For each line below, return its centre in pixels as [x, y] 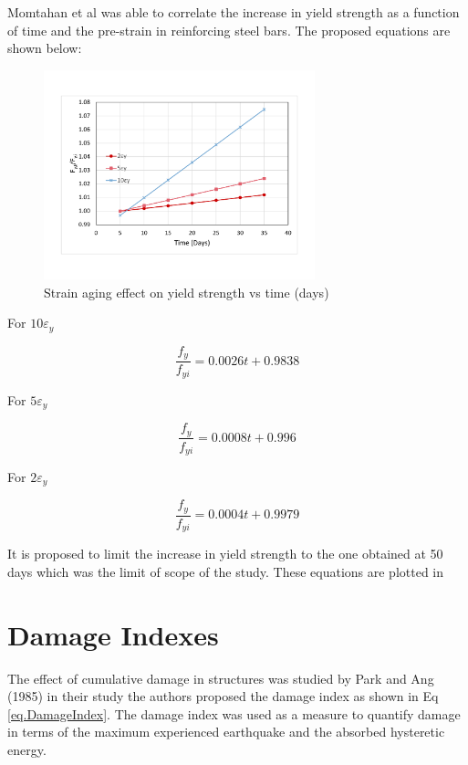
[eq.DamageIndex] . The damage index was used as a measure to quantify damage [234, 713]
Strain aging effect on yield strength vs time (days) [187, 292]
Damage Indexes [113, 634]
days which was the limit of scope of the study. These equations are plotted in [226, 571]
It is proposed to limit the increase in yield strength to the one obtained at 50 [225, 554]
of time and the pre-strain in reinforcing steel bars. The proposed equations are [229, 30]
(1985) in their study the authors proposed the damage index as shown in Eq [223, 696]
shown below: [45, 48]
